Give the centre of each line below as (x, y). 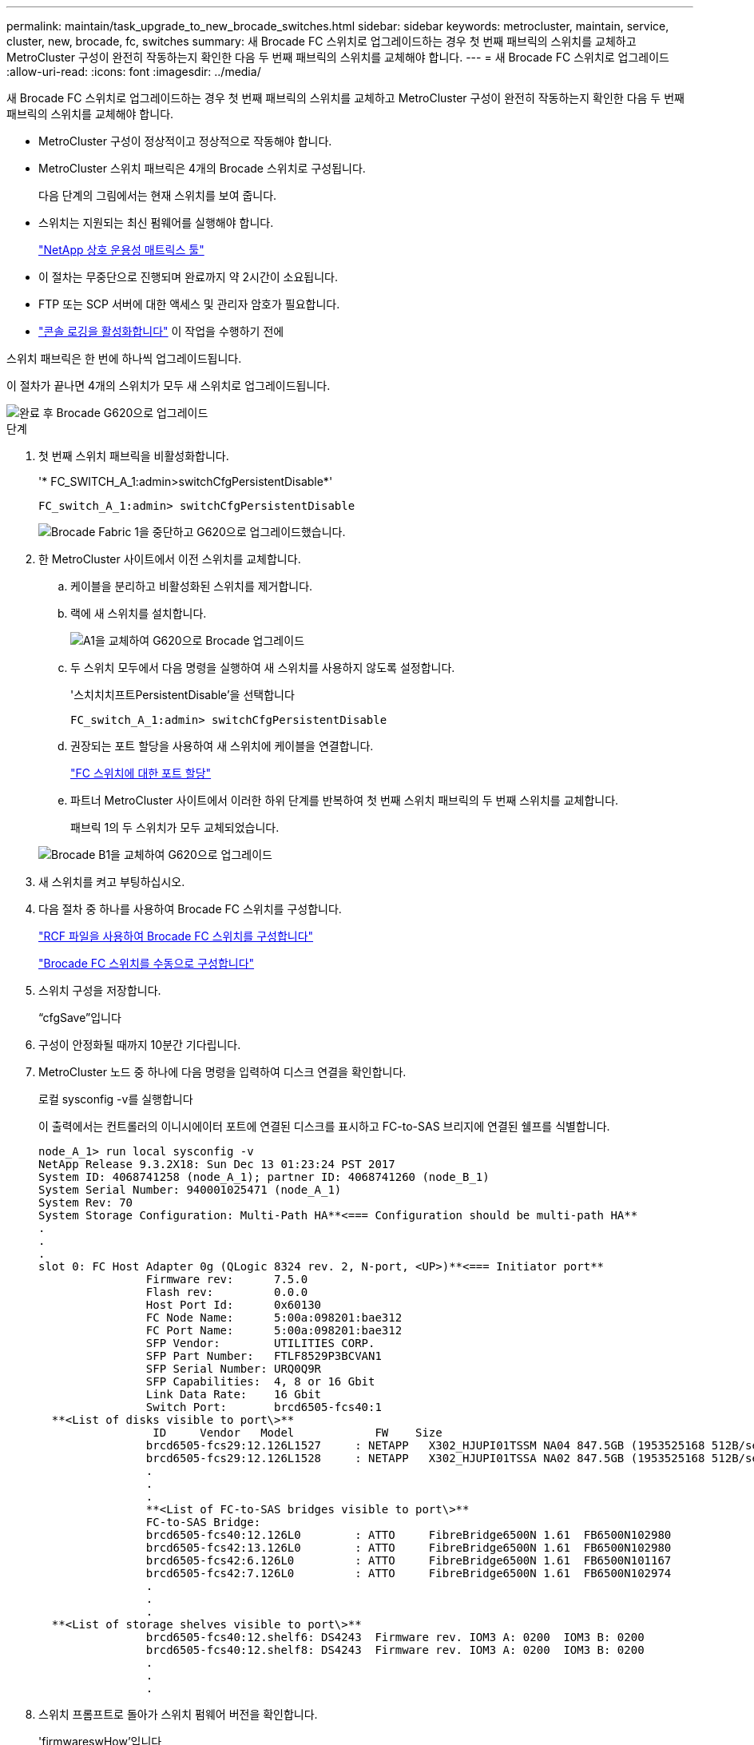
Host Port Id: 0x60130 (234, 1305)
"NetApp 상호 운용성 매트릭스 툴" (121, 250)
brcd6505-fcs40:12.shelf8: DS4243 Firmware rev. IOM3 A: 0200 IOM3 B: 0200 (395, 1650)
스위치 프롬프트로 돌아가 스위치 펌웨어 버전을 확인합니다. (178, 1714)
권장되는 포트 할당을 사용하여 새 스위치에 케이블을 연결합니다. (222, 746)
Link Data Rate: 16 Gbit (234, 1394)
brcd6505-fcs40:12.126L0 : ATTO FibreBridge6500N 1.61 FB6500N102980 (409, 1535)
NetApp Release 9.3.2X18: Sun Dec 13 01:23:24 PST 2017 (217, 1164)
